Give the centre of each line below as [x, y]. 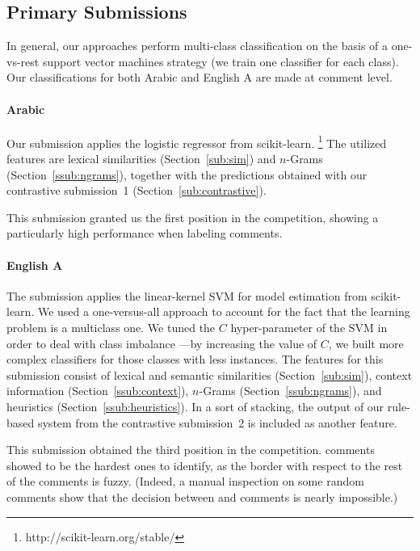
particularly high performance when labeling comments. [145, 233]
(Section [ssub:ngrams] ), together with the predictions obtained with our [187, 174]
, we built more [366, 343]
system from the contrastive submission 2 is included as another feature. [217, 422]
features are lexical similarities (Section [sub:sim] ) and [141, 159]
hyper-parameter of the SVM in [309, 327]
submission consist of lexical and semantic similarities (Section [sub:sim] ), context [210, 374]
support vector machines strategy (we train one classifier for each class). [220, 61]
